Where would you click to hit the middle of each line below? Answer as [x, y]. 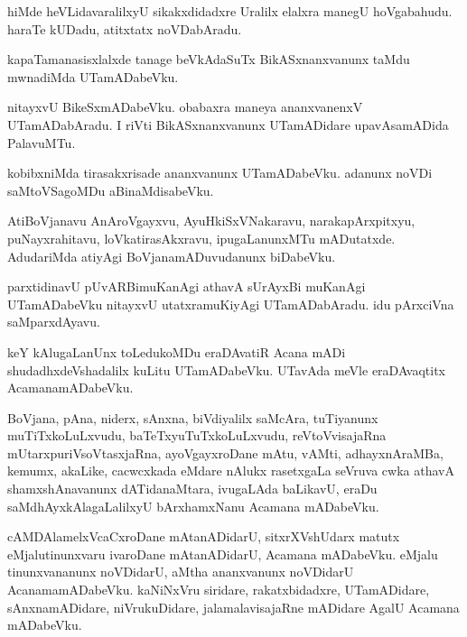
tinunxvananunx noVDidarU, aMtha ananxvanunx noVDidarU [181, 572]
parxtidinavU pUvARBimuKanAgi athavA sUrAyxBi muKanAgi [187, 286]
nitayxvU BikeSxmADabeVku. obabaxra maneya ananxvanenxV [185, 107]
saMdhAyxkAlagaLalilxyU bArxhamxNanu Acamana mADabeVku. [193, 506]
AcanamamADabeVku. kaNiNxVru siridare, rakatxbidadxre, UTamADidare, [219, 590]
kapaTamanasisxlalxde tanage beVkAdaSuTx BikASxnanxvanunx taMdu [209, 59]
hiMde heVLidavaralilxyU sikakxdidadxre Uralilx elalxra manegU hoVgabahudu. [230, 11]
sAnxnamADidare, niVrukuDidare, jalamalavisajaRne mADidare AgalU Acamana [233, 607]
